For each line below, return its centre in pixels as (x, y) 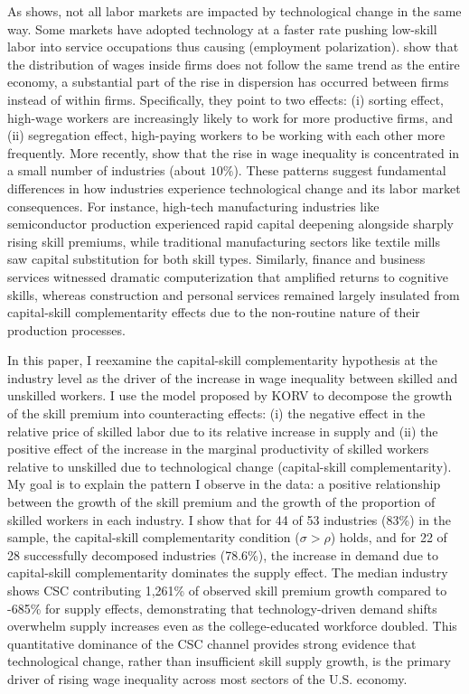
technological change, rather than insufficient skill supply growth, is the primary (229, 661)
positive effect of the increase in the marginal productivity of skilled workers (218, 449)
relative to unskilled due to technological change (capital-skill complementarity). (230, 466)
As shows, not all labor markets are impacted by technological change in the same (234, 11)
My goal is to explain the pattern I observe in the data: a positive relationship (224, 484)
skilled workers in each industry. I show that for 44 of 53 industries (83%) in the (230, 519)
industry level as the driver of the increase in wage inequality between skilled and (233, 377)
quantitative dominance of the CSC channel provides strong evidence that (212, 643)
